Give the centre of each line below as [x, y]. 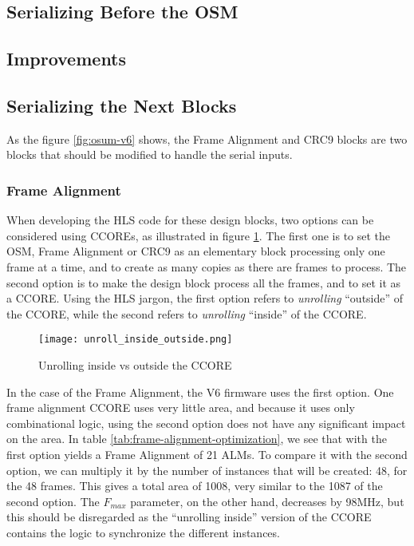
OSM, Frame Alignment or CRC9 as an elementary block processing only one [196, 251]
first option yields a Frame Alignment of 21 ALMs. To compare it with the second [207, 454]
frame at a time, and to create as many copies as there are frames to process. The [207, 266]
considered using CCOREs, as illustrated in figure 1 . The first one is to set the [199, 235]
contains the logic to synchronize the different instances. [143, 532]
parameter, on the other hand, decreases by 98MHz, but [267, 501]
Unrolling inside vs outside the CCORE [135, 364]
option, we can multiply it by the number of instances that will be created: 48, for [207, 470]
